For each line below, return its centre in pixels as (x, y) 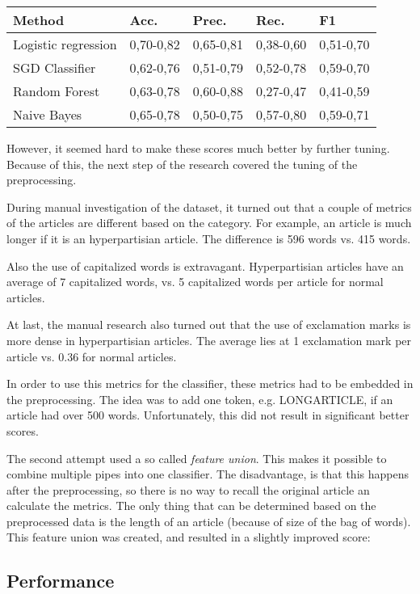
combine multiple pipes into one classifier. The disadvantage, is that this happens (208, 474)
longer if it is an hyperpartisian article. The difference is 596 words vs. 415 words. (209, 238)
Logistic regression (65, 44)
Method (39, 20)
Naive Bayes (48, 114)
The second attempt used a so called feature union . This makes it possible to (197, 458)
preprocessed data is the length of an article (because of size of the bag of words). (209, 521)
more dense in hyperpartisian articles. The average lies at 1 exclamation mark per (209, 340)
